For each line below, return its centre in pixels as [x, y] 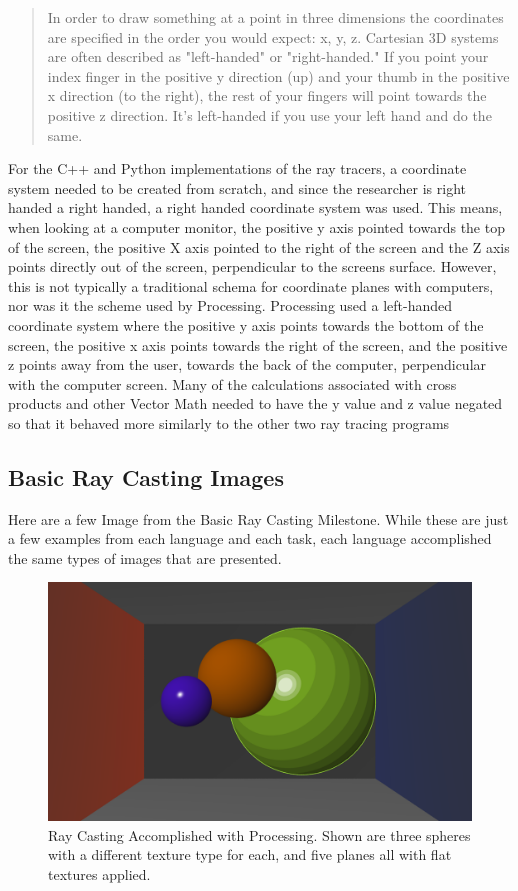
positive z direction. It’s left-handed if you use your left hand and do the [269, 114]
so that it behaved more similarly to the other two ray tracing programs [229, 422]
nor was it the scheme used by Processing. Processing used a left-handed [230, 305]
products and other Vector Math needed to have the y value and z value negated [255, 403]
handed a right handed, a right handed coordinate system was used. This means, [255, 207]
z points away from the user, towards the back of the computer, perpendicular [247, 364]
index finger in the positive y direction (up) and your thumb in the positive [278, 75]
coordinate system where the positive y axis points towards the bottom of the [246, 324]
